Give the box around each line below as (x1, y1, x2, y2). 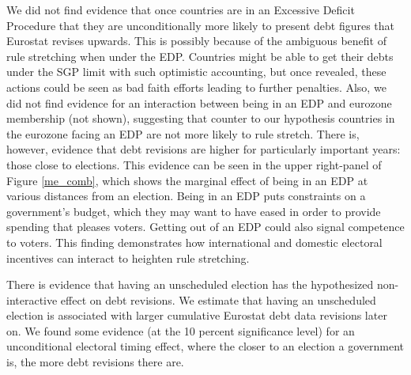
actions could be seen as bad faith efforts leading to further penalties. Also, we (6, 78, 386, 95)
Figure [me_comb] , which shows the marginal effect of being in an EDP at (6, 172, 368, 188)
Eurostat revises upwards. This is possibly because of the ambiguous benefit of (6, 32, 386, 49)
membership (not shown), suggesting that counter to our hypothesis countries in (6, 110, 395, 127)
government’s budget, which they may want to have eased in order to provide (6, 203, 381, 219)
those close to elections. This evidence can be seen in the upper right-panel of (6, 156, 382, 172)
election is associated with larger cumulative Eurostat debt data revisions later (6, 307, 387, 324)
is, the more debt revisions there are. (6, 354, 184, 370)
